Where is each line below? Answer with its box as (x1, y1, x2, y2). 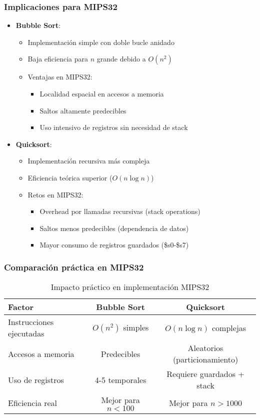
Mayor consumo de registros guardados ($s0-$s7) (39, 239, 189, 250)
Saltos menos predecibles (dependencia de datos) (39, 222, 189, 233)
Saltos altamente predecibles (39, 105, 126, 115)
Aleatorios (187, 342, 223, 354)
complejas (212, 321, 246, 333)
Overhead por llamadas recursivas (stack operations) (39, 206, 200, 216)
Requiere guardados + (166, 368, 244, 380)
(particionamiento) (172, 353, 238, 365)
